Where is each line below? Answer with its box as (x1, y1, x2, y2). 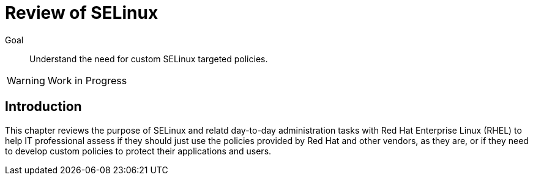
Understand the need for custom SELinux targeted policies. (29, 53, 268, 64)
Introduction (5, 99, 82, 115)
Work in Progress (47, 74, 127, 87)
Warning (7, 74, 45, 87)
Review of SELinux (5, 2, 158, 23)
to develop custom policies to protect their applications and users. (5, 145, 272, 156)
